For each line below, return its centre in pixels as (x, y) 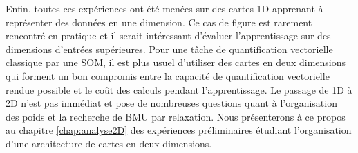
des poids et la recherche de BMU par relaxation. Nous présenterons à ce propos (176, 116)
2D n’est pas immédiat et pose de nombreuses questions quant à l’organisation (171, 103)
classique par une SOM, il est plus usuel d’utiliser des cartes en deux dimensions (176, 62)
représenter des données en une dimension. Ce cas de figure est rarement (159, 22)
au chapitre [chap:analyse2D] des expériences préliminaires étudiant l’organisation (179, 130)
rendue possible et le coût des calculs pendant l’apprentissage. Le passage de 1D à (179, 89)
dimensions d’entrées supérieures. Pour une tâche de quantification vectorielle (169, 49)
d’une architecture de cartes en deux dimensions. (109, 143)
